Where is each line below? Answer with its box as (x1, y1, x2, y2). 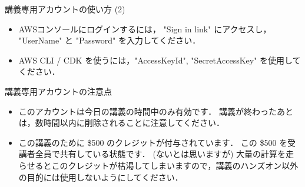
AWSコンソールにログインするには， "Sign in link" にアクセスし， (18, 22, 271, 35)
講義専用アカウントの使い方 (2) (5, 3, 125, 15)
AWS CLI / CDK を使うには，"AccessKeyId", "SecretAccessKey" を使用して (18, 54, 301, 66)
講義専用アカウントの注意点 (5, 85, 112, 97)
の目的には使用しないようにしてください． (18, 171, 183, 183)
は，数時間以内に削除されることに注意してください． (18, 116, 224, 129)
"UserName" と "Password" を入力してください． (18, 34, 201, 46)
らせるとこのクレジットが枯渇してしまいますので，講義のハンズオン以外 (18, 159, 299, 171)
